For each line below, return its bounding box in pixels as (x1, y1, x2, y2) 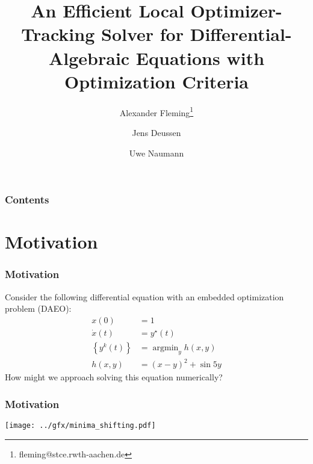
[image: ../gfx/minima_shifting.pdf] (5, 421, 156, 430)
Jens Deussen (132, 126, 181, 138)
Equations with (135, 45, 265, 70)
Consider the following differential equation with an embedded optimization (5, 290, 284, 303)
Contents (5, 192, 49, 207)
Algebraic (48, 45, 130, 70)
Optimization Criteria (64, 69, 249, 93)
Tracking (21, 22, 95, 46)
